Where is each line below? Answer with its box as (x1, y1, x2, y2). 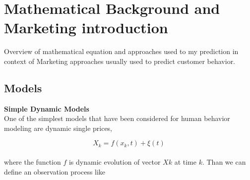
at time (174, 157, 196, 167)
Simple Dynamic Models (4, 103, 89, 114)
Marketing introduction (4, 17, 168, 38)
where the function (4, 157, 61, 167)
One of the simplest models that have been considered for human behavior (4, 113, 230, 123)
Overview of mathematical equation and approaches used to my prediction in (4, 46, 239, 57)
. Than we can (202, 157, 246, 167)
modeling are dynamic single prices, (4, 122, 113, 133)
